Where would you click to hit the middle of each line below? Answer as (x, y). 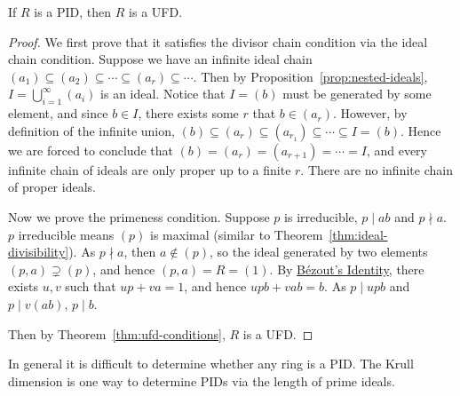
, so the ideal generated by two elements (318, 252)
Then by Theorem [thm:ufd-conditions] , (117, 333)
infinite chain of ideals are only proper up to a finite (150, 169)
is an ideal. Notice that (163, 94)
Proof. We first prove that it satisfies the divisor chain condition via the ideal (218, 41)
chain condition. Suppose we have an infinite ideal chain (160, 59)
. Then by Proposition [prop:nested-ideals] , (310, 76)
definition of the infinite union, (91, 130)
